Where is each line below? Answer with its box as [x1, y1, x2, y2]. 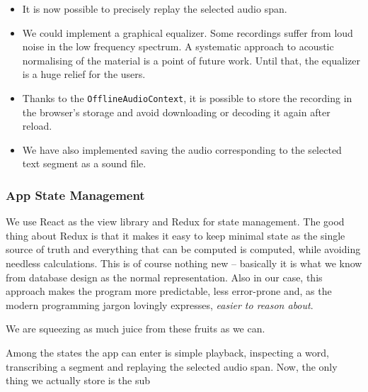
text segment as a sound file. [22, 156, 146, 171]
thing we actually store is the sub [6, 373, 151, 388]
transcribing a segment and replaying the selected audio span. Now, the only [6, 359, 338, 374]
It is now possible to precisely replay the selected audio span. [22, 1, 287, 16]
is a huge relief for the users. [22, 67, 146, 82]
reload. [22, 118, 52, 133]
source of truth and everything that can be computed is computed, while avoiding [6, 242, 361, 257]
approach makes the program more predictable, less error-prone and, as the [6, 284, 332, 298]
